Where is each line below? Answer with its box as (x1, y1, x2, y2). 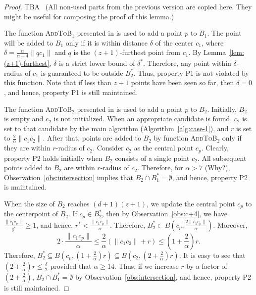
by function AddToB (154, 133, 217, 143)
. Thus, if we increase (114, 260, 179, 271)
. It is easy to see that (179, 249, 246, 260)
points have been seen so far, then (131, 77, 234, 88)
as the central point (134, 143, 194, 153)
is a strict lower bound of (58, 58, 135, 68)
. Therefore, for (137, 162, 183, 173)
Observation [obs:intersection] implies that (4, 172, 133, 182)
